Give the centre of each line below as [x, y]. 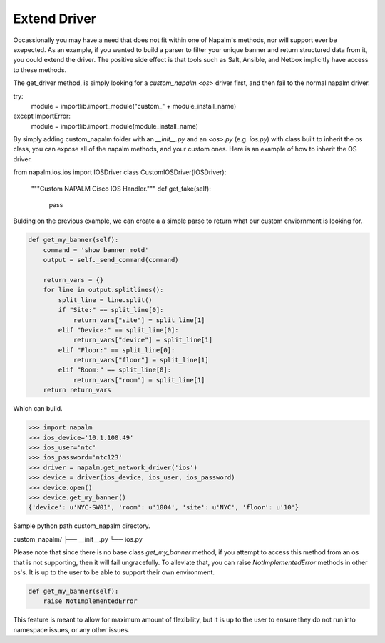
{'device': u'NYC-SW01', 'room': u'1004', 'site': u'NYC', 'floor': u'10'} [164, 508]
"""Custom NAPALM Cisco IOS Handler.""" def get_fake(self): [121, 189]
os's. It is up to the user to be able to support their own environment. [114, 572]
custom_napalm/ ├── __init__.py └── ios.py [78, 539]
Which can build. [38, 409]
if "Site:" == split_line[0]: [111, 310]
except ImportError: [42, 116]
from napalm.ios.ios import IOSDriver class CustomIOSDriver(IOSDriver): [120, 172]
